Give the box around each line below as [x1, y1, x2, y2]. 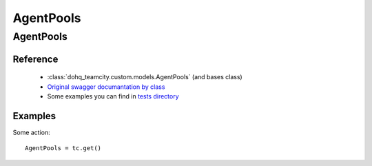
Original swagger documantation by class [47, 83, 165, 91]
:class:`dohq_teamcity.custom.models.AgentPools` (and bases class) [47, 73, 242, 81]
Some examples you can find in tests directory [47, 92, 179, 100]
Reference [12, 53, 59, 65]
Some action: [12, 128, 51, 136]
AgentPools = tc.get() [25, 145, 102, 152]
